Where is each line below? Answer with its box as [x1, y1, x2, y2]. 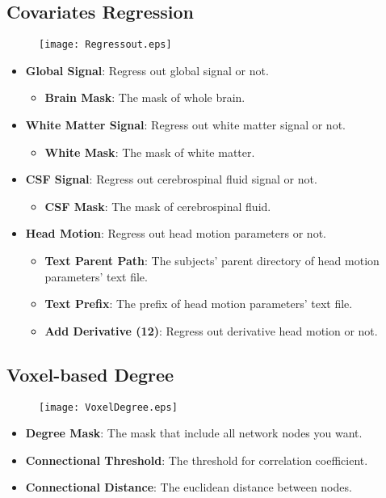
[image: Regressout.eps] [39, 39, 172, 51]
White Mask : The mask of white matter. [44, 143, 255, 160]
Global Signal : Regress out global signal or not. [25, 61, 269, 78]
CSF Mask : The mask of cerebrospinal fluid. [44, 197, 271, 214]
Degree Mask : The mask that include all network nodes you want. [25, 424, 363, 441]
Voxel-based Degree [6, 361, 174, 386]
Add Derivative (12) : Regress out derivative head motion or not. [44, 322, 378, 339]
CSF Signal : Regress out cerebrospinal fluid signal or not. [25, 171, 317, 188]
